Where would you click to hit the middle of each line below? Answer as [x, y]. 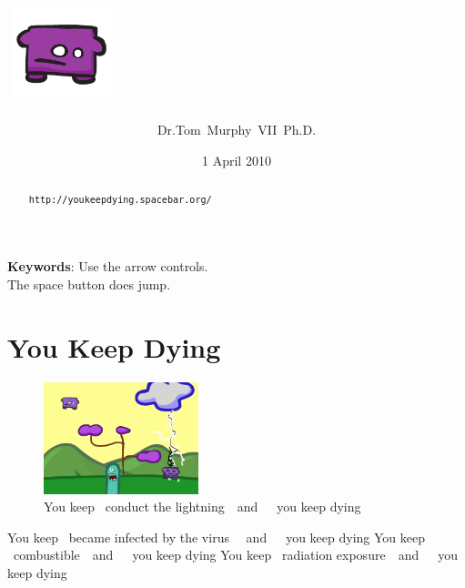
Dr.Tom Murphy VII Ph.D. [237, 130]
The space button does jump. [89, 284]
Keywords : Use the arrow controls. [108, 266]
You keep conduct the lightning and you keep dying [202, 507]
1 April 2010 [237, 160]
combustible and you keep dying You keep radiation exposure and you [236, 555]
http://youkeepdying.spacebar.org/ [120, 200]
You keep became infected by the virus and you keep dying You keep [217, 537]
